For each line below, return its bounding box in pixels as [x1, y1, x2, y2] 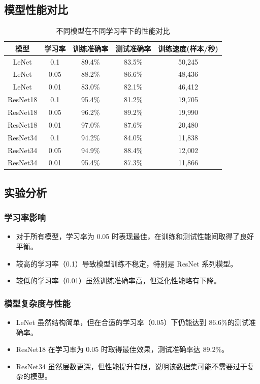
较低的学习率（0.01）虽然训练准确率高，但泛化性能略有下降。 [16, 275, 221, 286]
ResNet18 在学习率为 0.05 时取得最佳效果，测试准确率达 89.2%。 [16, 344, 229, 355]
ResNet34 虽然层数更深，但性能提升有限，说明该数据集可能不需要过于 [16, 361, 247, 371]
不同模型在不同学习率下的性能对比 [56, 25, 170, 36]
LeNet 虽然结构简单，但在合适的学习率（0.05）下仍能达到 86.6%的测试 [16, 317, 249, 328]
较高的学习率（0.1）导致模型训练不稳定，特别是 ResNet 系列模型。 [16, 258, 238, 269]
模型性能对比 [4, 2, 68, 17]
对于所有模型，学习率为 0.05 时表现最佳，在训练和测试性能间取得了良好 [16, 231, 254, 242]
